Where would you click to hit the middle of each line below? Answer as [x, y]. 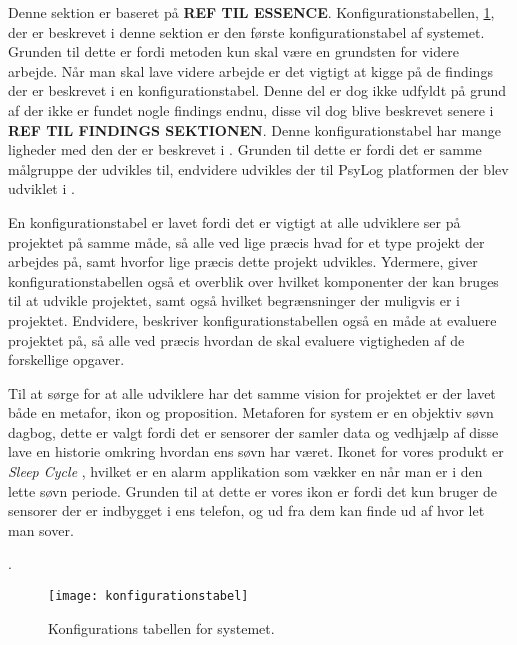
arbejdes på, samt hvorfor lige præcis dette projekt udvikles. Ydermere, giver [243, 261]
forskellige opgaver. [66, 359]
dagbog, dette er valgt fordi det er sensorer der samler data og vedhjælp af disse [253, 431]
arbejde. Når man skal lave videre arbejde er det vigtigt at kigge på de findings [250, 70]
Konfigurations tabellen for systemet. [161, 627]
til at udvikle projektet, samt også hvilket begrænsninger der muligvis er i [234, 300]
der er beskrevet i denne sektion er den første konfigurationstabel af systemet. [246, 31]
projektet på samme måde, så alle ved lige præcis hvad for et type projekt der [246, 241]
